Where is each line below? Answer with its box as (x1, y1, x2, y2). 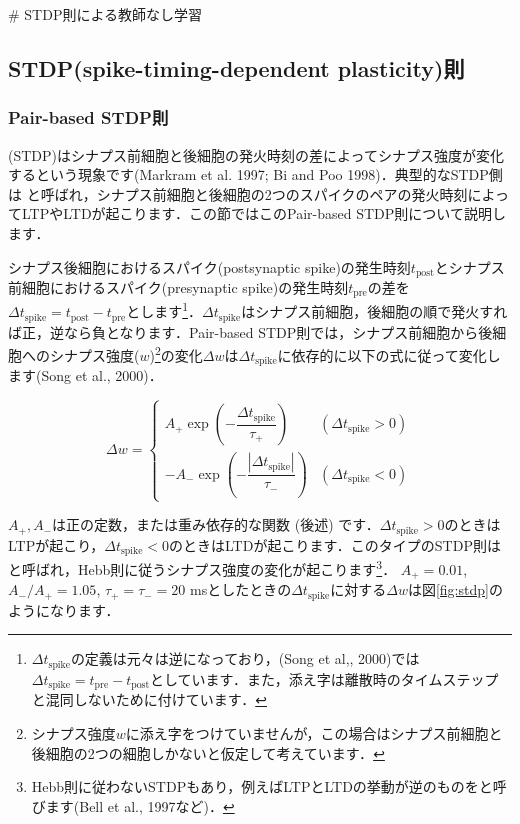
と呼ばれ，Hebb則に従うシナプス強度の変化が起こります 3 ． (8, 556, 397, 579)
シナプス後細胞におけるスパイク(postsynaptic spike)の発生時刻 (8, 256, 411, 277)
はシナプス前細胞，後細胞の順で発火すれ (241, 301, 508, 322)
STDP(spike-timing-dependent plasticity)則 (8, 52, 465, 83)
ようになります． (8, 599, 120, 620)
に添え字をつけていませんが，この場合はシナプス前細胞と (125, 722, 503, 743)
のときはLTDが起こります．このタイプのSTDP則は (168, 534, 501, 555)
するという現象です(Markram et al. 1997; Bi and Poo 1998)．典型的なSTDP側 (8, 164, 503, 185)
